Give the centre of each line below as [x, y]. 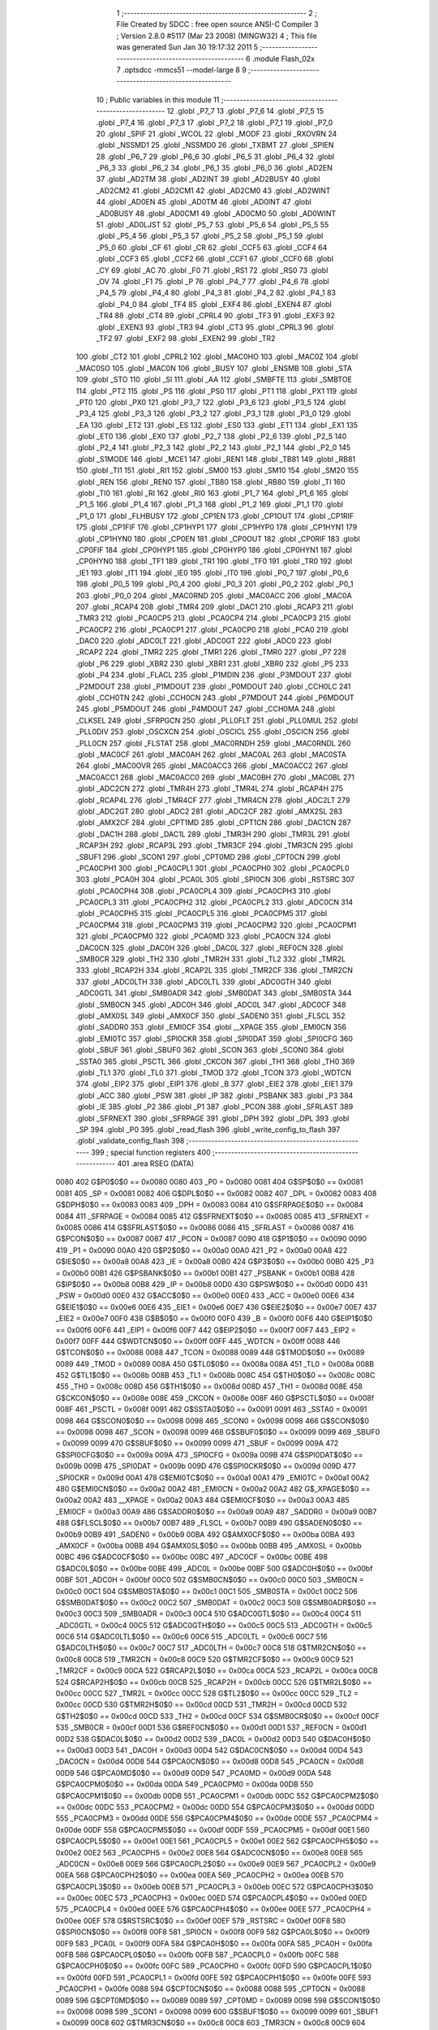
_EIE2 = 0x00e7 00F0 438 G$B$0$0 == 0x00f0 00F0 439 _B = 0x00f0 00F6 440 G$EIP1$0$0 [214, 1319]
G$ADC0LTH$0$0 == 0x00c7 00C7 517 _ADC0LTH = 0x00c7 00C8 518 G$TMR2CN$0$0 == [211, 1648]
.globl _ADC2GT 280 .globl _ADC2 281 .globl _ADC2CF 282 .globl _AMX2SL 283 [209, 811]
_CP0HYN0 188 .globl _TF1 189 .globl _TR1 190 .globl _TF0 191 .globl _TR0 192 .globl [214, 561]
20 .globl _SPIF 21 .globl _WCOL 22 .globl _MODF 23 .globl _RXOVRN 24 [217, 133]
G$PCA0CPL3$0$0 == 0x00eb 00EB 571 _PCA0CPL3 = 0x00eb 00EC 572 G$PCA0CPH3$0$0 [214, 1886]
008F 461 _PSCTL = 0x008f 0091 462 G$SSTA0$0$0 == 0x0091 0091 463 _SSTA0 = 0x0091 [211, 1410]
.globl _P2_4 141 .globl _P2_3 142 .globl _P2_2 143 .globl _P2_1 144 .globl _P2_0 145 [213, 447]
